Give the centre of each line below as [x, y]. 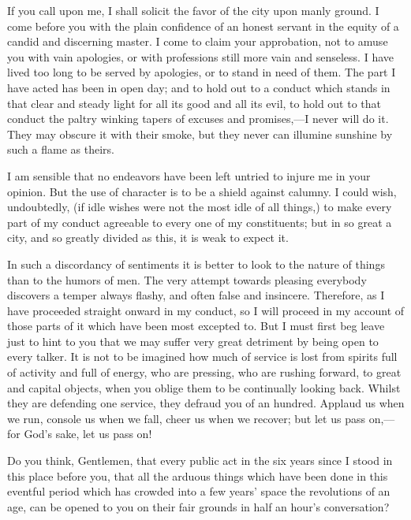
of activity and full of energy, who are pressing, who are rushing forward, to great [204, 372]
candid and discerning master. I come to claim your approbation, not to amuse [198, 41]
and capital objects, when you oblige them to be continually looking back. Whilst [204, 387]
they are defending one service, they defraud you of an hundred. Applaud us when [206, 403]
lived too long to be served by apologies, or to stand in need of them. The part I [202, 72]
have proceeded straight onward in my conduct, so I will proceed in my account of [206, 310]
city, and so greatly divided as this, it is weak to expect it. [148, 238]
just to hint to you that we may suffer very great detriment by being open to [193, 341]
